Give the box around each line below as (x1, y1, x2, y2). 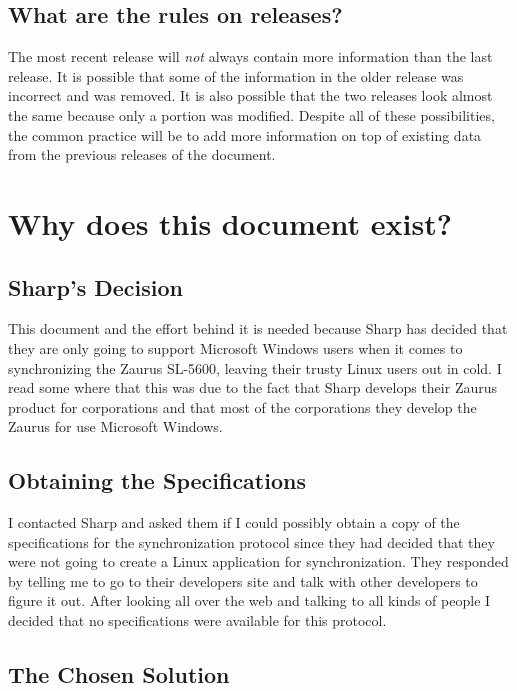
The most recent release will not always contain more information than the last (8, 46, 493, 67)
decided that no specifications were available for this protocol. (8, 610, 387, 631)
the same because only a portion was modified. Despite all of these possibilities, (8, 104, 495, 125)
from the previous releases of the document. (8, 144, 276, 165)
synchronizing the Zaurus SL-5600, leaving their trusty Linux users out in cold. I (8, 357, 502, 378)
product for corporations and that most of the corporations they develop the (8, 396, 477, 417)
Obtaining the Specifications (8, 465, 306, 496)
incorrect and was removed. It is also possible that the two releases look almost (8, 85, 493, 106)
